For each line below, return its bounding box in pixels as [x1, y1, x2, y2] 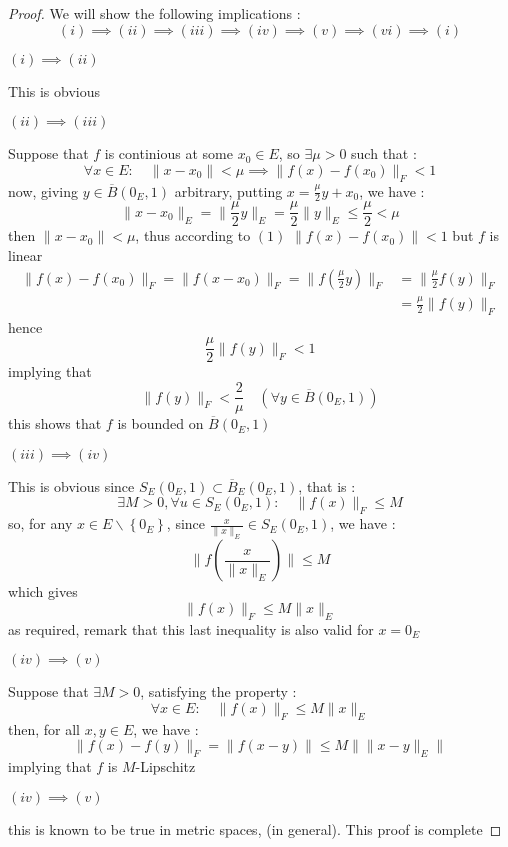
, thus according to [135, 225, 251, 246]
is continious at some [104, 143, 233, 164]
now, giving [8, 180, 79, 201]
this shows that [8, 413, 102, 434]
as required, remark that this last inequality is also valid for [8, 618, 374, 639]
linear [8, 245, 43, 266]
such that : [351, 143, 417, 164]
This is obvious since [8, 475, 135, 496]
